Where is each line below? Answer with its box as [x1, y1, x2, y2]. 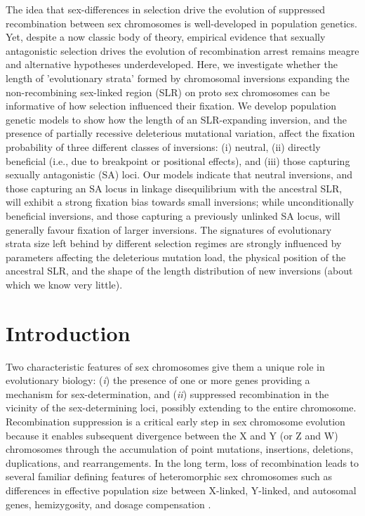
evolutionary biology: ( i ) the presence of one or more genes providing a [6, 373, 310, 388]
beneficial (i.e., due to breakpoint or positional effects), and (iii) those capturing [6, 153, 350, 168]
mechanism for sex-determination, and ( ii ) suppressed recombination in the [6, 386, 329, 401]
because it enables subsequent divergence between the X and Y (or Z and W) [6, 428, 338, 442]
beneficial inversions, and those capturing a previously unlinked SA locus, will [6, 208, 340, 223]
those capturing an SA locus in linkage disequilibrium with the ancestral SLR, [6, 180, 343, 195]
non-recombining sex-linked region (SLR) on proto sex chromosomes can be [6, 84, 330, 99]
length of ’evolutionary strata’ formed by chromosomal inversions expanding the [6, 70, 350, 85]
